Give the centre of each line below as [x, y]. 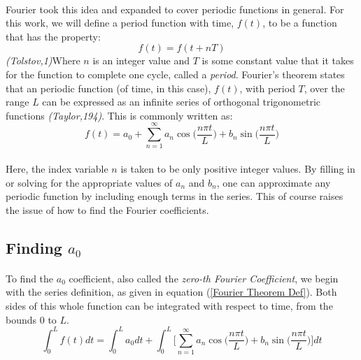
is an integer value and [141, 60]
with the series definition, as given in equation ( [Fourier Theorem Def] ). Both [171, 292]
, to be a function [300, 23]
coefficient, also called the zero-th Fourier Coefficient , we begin [204, 278]
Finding [34, 247]
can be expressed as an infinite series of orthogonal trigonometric [181, 102]
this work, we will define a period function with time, [120, 23]
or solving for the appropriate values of [89, 182]
